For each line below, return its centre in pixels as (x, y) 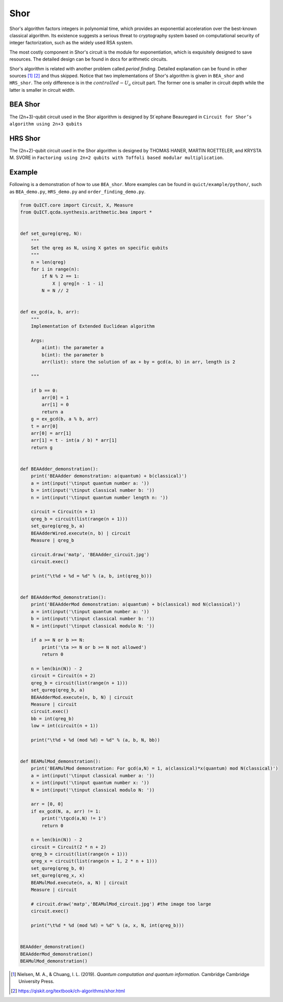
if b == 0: (44, 390)
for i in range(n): (55, 269)
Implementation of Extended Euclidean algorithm (93, 326)
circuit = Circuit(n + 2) (63, 676)
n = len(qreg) (48, 262)
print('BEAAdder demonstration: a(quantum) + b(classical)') (109, 476)
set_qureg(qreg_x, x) (58, 876)
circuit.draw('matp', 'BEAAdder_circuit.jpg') (90, 555)
